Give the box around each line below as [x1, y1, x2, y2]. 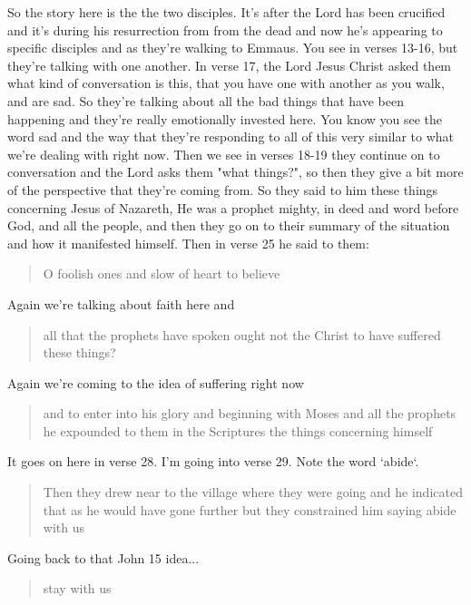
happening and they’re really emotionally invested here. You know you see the [7, 109, 443, 128]
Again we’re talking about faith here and [7, 294, 235, 313]
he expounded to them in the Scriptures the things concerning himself [43, 421, 433, 440]
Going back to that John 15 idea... [7, 548, 200, 567]
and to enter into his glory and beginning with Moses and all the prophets [43, 404, 456, 423]
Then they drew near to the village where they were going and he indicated [43, 483, 463, 502]
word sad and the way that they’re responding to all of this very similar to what [7, 127, 455, 146]
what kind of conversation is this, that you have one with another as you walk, [7, 73, 445, 93]
